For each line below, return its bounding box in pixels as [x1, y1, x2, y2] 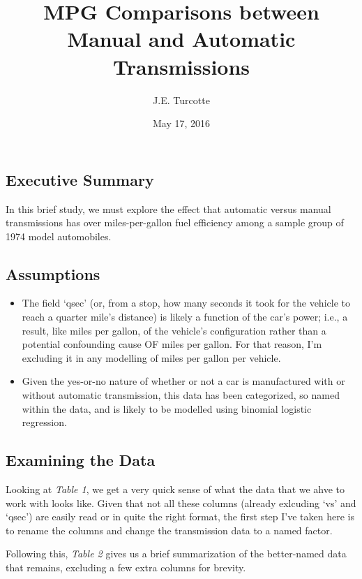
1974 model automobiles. [6, 228, 112, 243]
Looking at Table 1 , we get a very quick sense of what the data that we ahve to [6, 482, 345, 497]
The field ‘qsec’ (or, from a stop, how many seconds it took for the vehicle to [22, 295, 350, 310]
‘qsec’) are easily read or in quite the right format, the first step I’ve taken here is [6, 509, 354, 524]
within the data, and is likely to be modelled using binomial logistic [22, 401, 312, 416]
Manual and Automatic [67, 24, 296, 53]
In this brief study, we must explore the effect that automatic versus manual [6, 201, 331, 216]
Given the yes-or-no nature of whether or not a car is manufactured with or [22, 374, 345, 388]
